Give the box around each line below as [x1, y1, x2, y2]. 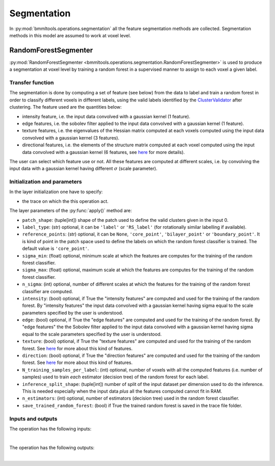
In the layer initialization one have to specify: [9, 189, 103, 195]
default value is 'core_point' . [22, 245, 89, 252]
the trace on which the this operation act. [22, 198, 109, 204]
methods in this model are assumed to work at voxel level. [9, 32, 131, 38]
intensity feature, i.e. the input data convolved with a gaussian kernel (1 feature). [22, 113, 190, 119]
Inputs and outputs [9, 415, 58, 422]
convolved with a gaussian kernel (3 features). [22, 135, 120, 141]
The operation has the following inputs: [9, 426, 92, 432]
